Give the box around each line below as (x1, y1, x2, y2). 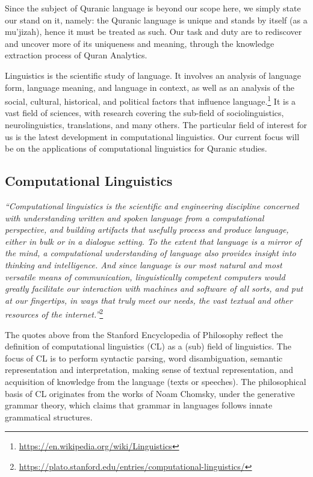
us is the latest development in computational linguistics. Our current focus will (5, 130, 300, 143)
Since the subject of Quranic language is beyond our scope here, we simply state (5, 2, 301, 14)
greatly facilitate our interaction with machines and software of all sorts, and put (5, 282, 303, 295)
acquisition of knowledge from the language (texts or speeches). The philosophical (5, 375, 306, 387)
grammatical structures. (5, 410, 93, 423)
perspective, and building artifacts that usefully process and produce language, (5, 223, 289, 236)
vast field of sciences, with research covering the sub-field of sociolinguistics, (5, 106, 284, 119)
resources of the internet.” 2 (5, 306, 104, 320)
